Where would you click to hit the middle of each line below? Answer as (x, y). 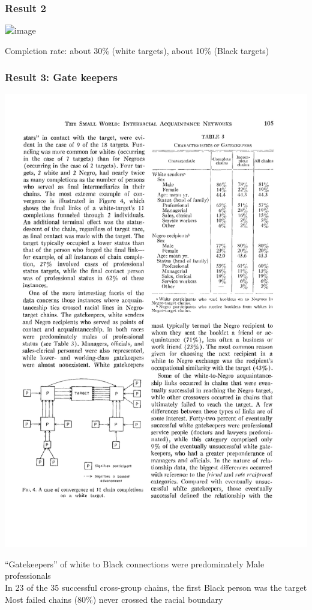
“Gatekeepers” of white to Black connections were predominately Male (135, 563)
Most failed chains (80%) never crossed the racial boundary (114, 599)
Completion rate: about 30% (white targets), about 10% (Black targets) (137, 50)
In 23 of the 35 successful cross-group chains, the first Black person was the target (156, 587)
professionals (28, 575)
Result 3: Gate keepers (61, 77)
